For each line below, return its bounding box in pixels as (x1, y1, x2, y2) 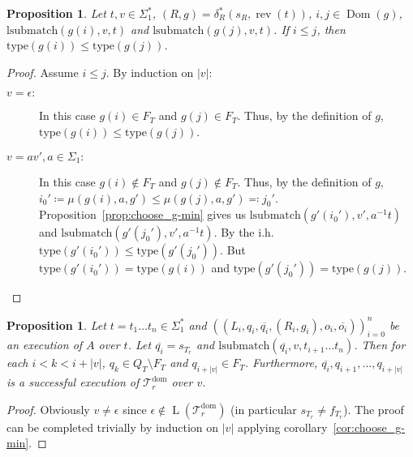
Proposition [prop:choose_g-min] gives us (39, 206, 246, 223)
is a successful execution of (6, 374, 140, 391)
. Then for (354, 336, 406, 353)
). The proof (343, 400, 404, 417)
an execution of (6, 336, 83, 353)
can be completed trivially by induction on (6, 418, 219, 435)
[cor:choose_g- (333, 418, 405, 435)
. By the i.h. (213, 224, 274, 241)
